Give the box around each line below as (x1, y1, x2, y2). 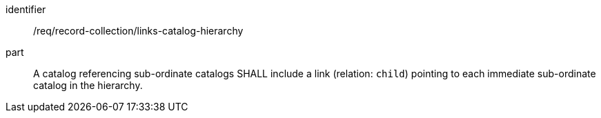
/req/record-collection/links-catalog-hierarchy (33, 25, 244, 37)
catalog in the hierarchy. (33, 79, 143, 91)
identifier (6, 3, 46, 15)
